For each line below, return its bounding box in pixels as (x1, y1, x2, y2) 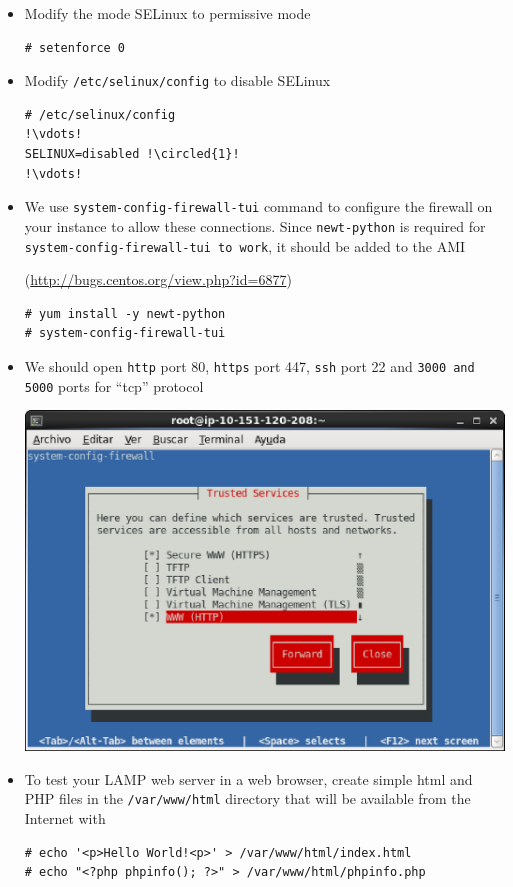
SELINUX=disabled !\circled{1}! (24, 147, 240, 162)
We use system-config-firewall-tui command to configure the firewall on (24, 196, 493, 217)
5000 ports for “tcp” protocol (24, 375, 204, 396)
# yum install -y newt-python (24, 306, 226, 321)
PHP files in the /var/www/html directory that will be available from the (24, 788, 471, 809)
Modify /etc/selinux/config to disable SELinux (24, 70, 331, 91)
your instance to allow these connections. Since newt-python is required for (24, 215, 486, 236)
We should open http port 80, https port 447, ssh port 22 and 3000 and (24, 355, 475, 376)
